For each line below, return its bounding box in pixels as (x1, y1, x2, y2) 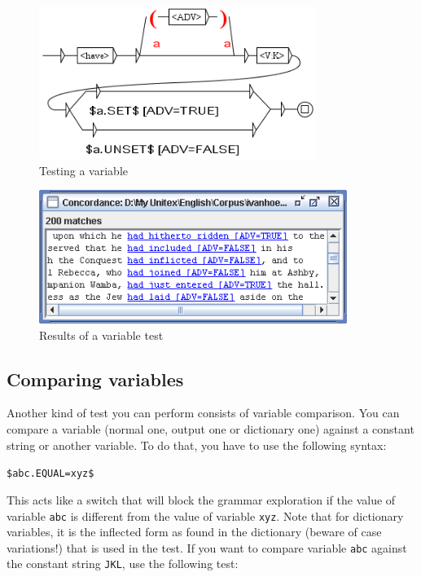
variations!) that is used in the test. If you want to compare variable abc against (7, 539, 407, 556)
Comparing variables (7, 366, 184, 391)
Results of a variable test (39, 326, 164, 343)
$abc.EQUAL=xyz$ (7, 468, 94, 480)
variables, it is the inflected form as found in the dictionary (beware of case (7, 523, 382, 540)
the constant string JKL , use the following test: (7, 555, 239, 572)
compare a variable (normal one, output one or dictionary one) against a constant (7, 421, 414, 438)
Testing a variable (39, 161, 129, 178)
